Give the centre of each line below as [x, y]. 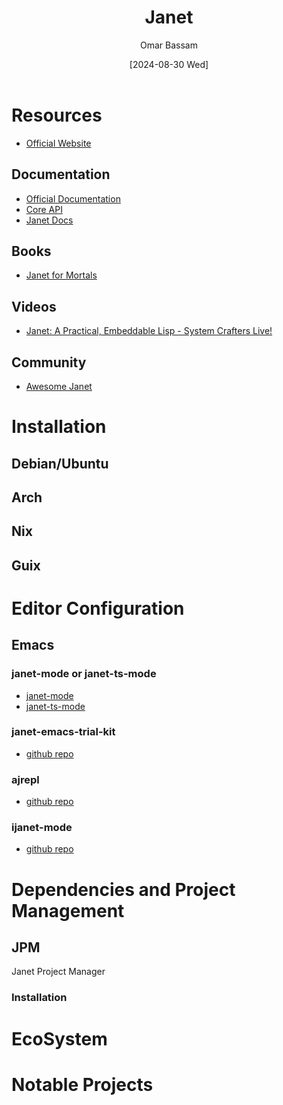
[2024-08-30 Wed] [169, 64]
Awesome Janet [59, 386]
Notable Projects [82, 1084]
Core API [44, 209]
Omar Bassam [169, 45]
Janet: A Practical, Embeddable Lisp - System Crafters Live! [149, 331]
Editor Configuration [98, 608]
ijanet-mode [42, 828]
